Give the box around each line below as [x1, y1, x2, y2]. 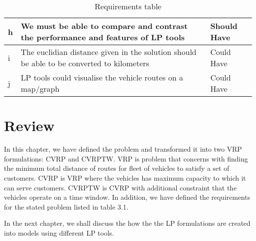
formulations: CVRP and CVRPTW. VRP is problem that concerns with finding [4, 153, 248, 163]
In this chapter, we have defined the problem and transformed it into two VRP [4, 144, 242, 154]
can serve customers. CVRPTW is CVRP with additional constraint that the [4, 182, 237, 192]
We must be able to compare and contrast [21, 20, 188, 31]
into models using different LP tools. [4, 227, 114, 238]
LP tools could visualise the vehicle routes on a [21, 72, 183, 83]
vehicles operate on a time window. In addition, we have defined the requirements [4, 192, 250, 202]
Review [4, 115, 55, 135]
